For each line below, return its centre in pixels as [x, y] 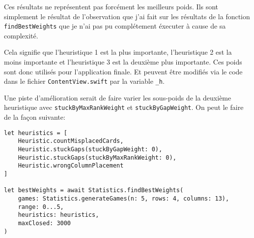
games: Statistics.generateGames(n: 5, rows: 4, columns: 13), [124, 198]
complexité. [21, 35]
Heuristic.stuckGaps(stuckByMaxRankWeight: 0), [97, 157]
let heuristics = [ [36, 133]
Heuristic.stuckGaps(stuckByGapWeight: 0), [90, 150]
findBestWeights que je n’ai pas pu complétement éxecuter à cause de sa [115, 26]
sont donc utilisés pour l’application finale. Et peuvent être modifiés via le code [123, 71]
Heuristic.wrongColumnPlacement [71, 166]
